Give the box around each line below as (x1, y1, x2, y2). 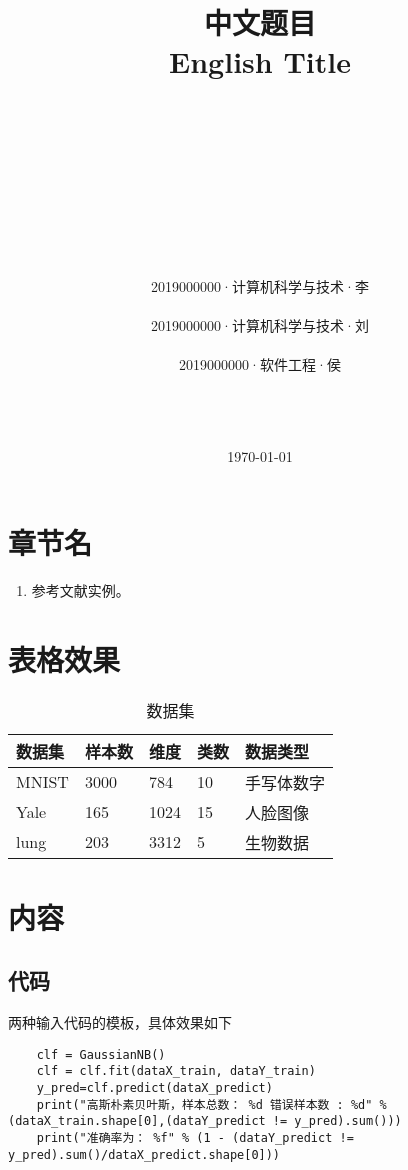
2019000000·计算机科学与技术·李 (151, 275, 369, 296)
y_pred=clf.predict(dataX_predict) (36, 1081, 273, 1096)
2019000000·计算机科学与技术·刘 (151, 314, 369, 335)
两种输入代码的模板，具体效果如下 (8, 1012, 232, 1033)
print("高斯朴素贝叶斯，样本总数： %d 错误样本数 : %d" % (36, 1097, 387, 1112)
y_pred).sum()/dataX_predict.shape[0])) (8, 1147, 281, 1162)
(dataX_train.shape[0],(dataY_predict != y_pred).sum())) (8, 1114, 402, 1129)
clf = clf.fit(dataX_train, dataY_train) (36, 1064, 316, 1079)
